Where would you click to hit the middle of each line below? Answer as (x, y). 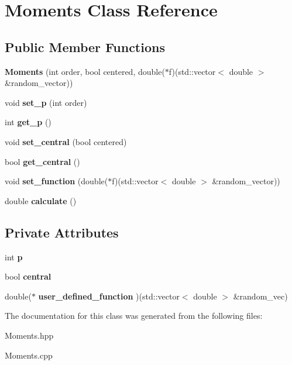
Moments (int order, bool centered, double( (85, 71)
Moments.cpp (29, 355)
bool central (28, 276)
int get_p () (28, 122)
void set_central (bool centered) (66, 141)
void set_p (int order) (46, 102)
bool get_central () (42, 161)
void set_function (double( (56, 181)
